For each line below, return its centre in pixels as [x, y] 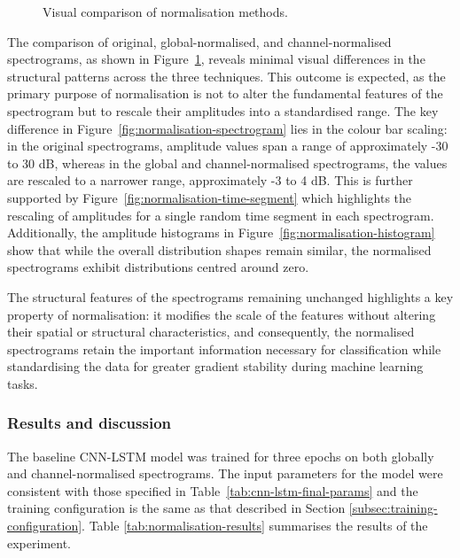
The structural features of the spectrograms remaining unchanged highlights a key [230, 296]
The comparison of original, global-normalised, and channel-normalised [199, 41]
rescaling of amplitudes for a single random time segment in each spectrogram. [221, 215]
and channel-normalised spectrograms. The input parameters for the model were [225, 473]
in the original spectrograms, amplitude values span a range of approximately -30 [228, 146]
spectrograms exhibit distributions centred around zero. [158, 267]
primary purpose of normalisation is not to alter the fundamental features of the [225, 93]
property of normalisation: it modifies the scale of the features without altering [222, 314]
